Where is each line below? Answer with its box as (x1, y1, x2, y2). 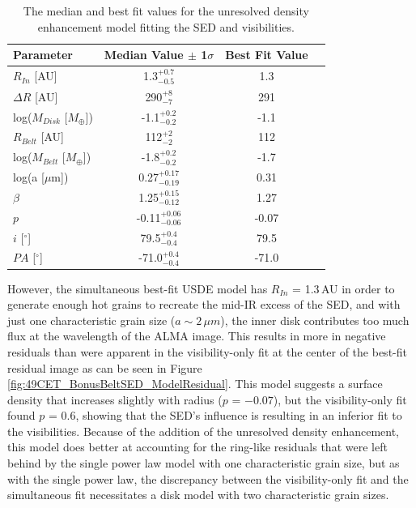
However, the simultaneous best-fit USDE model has (7, 280, 268, 297)
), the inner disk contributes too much (220, 311, 410, 328)
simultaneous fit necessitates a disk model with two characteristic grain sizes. (7, 486, 389, 503)
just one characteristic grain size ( (7, 311, 176, 328)
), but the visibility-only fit (273, 391, 407, 408)
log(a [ (13, 169, 45, 186)
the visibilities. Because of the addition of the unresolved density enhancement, (7, 422, 400, 439)
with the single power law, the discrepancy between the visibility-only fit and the (7, 470, 409, 487)
